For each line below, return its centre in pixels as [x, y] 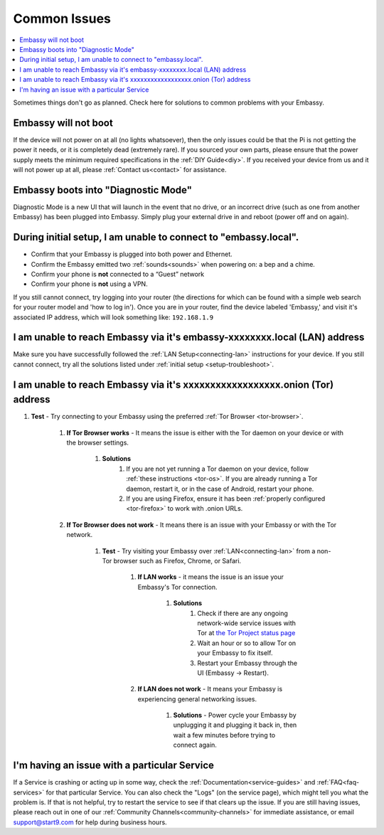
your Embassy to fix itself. [235, 653]
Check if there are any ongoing [242, 613]
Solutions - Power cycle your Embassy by [235, 716]
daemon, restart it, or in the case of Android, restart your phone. [220, 489]
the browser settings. [98, 443]
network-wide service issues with [247, 623]
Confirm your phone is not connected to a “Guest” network [118, 274]
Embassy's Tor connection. [177, 587]
